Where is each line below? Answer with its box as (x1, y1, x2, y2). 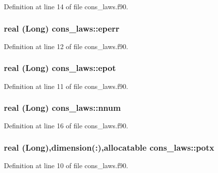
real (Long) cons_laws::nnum (4, 102, 121, 114)
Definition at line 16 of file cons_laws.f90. (4, 121, 128, 131)
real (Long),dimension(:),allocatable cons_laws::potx (4, 141, 215, 153)
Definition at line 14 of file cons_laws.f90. (4, 1, 128, 11)
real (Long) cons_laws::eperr (4, 22, 120, 34)
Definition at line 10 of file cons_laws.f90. (4, 160, 128, 171)
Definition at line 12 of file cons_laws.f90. (4, 41, 128, 51)
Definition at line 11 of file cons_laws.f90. (4, 81, 128, 91)
